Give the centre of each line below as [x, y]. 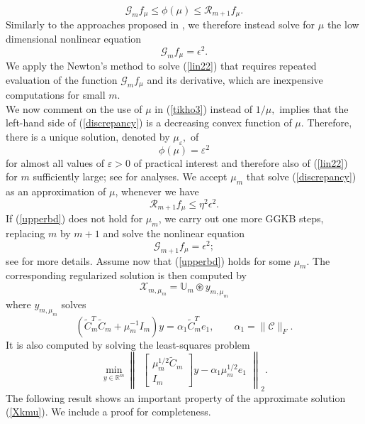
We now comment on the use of [74, 108]
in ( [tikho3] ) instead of [204, 108]
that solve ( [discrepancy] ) [301, 176]
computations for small [56, 95]
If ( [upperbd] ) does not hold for [74, 218]
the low [343, 25]
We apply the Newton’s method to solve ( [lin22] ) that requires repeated [161, 66]
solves [74, 304]
